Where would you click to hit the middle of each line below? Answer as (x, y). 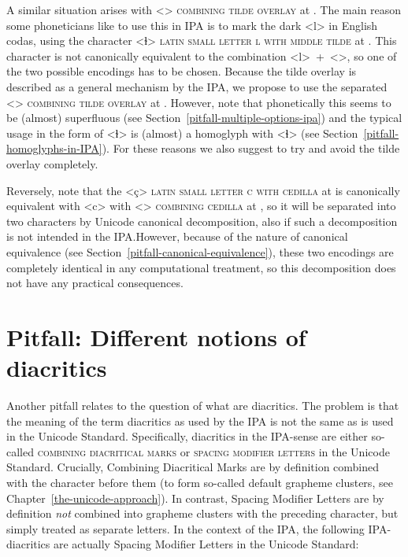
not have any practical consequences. (95, 283)
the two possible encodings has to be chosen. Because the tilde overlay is (182, 71)
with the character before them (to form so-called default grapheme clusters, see (200, 482)
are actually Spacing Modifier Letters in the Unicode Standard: (206, 544)
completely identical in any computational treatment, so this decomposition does (201, 267)
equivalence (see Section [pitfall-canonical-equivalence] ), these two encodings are (200, 251)
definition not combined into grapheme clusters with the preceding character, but (202, 513)
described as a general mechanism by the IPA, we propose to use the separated (197, 86)
